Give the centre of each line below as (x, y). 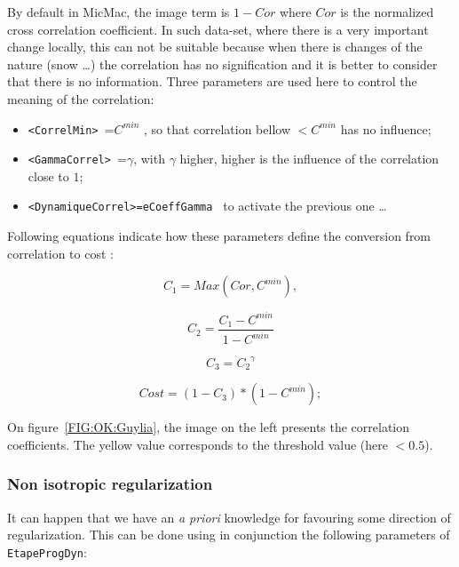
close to (48, 176)
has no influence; (386, 128)
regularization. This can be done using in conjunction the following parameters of (229, 535)
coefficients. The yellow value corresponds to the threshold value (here (198, 444)
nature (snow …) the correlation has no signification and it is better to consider (222, 64)
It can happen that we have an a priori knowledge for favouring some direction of (229, 517)
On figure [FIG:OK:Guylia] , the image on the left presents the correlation (209, 427)
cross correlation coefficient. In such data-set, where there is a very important (218, 29)
